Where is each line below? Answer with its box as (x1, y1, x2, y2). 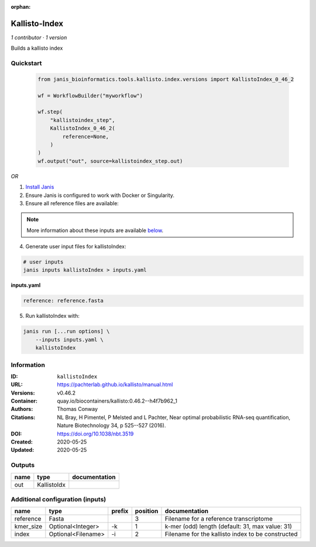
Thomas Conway (57, 406, 98, 413)
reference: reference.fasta (23, 297, 104, 304)
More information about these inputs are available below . (26, 227, 164, 234)
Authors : (11, 406, 33, 413)
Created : (11, 438, 33, 445)
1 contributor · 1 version (11, 34, 67, 41)
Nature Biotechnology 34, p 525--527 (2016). (57, 422, 166, 429)
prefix (111, 507, 129, 515)
